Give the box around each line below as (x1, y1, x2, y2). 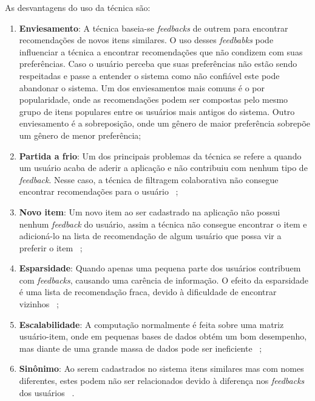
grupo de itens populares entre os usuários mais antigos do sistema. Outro (19, 105, 295, 117)
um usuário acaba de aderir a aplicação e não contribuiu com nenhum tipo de (19, 161, 308, 174)
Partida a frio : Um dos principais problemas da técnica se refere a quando (19, 149, 302, 162)
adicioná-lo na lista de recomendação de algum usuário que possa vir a (19, 229, 282, 242)
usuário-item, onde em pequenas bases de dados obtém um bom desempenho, (19, 330, 307, 343)
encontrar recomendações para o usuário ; (19, 185, 178, 198)
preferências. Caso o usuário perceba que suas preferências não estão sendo (19, 57, 297, 70)
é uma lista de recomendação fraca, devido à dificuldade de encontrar (19, 285, 277, 298)
